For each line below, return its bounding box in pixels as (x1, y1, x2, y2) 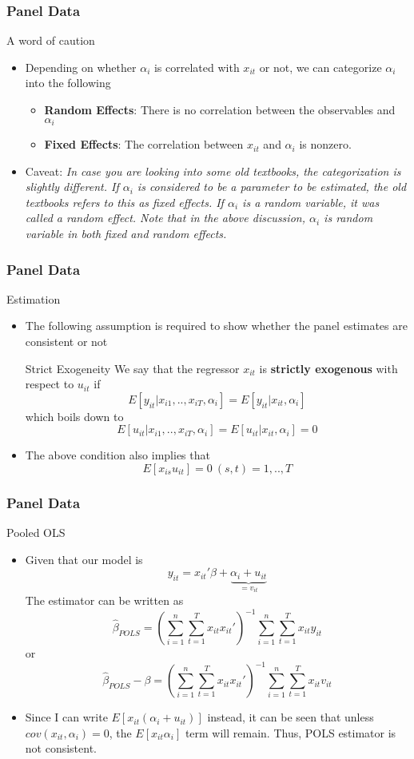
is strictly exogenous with (259, 360, 398, 376)
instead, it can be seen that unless (207, 709, 374, 725)
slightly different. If (25, 178, 119, 195)
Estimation (6, 290, 61, 307)
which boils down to (25, 407, 124, 424)
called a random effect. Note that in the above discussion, (25, 209, 305, 226)
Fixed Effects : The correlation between (44, 136, 244, 153)
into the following (25, 74, 111, 91)
